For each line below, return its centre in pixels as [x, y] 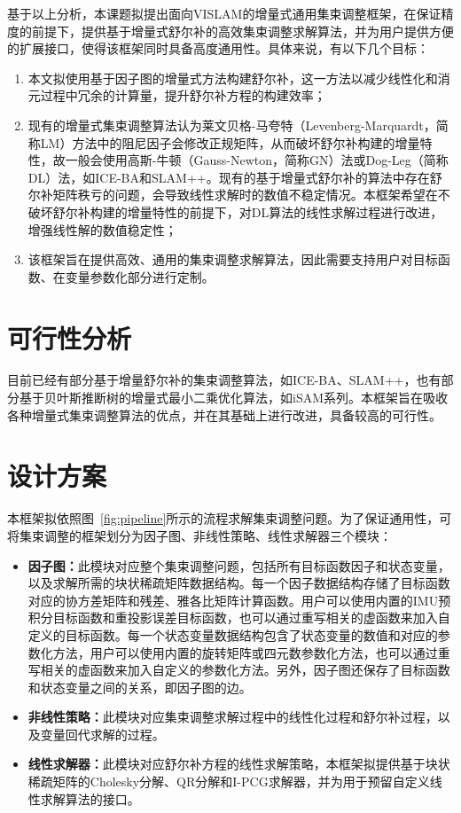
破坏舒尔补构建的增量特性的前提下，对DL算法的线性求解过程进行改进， [235, 211]
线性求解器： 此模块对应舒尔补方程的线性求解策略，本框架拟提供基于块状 [239, 764]
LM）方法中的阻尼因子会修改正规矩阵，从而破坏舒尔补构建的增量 [230, 142]
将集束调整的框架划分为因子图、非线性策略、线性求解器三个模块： [199, 535]
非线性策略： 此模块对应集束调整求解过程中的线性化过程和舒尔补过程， [233, 717]
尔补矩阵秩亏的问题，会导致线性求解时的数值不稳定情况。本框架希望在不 [239, 195]
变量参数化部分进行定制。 [140, 276]
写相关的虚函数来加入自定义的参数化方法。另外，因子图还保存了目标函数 [239, 670]
